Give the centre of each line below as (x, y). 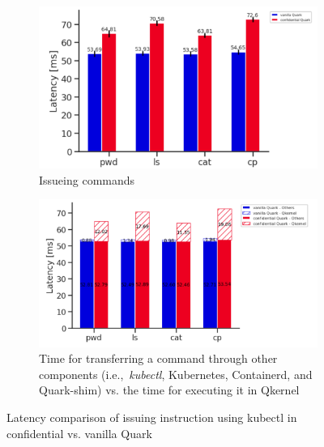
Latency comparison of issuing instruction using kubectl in (152, 417)
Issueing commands (87, 179)
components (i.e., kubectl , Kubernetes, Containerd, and (176, 374)
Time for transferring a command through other (158, 358)
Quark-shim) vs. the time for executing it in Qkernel (169, 390)
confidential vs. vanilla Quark (79, 433)
